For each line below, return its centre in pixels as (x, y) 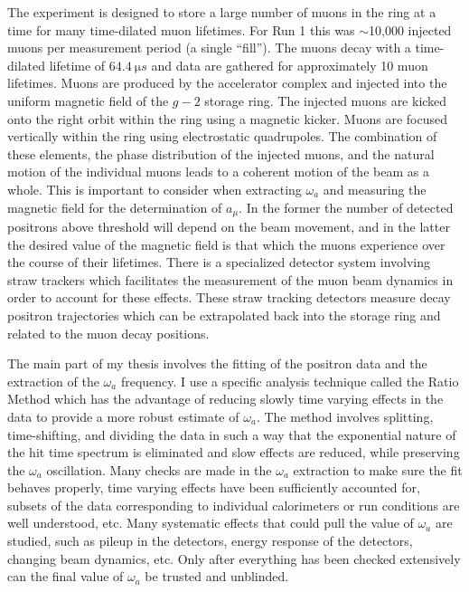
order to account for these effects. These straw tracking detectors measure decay (229, 297)
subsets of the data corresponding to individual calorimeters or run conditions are (234, 505)
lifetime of (77, 65)
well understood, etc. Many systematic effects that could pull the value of (211, 523)
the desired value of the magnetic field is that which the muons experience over (226, 244)
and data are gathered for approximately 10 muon (290, 65)
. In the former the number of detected (346, 207)
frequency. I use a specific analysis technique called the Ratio (290, 381)
